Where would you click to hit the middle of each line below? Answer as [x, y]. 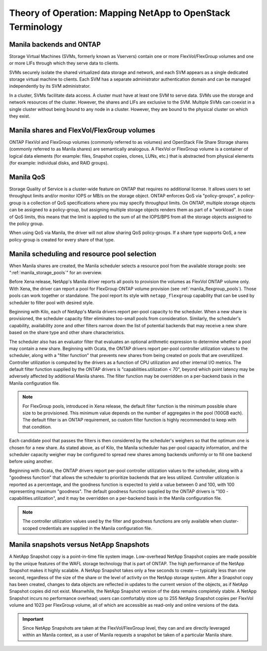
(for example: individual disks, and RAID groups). [59, 163]
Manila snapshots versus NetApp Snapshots [79, 545]
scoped [30, 528]
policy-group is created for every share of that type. [62, 239]
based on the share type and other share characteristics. [67, 333]
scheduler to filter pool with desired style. [51, 302]
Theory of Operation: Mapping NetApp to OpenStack [120, 13]
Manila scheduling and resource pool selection [83, 254]
